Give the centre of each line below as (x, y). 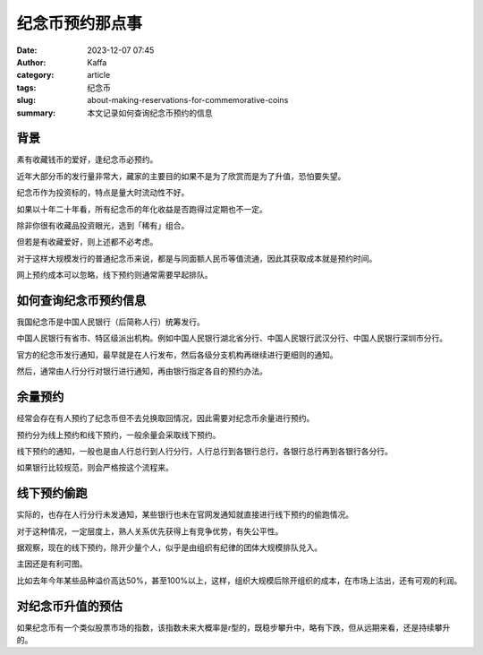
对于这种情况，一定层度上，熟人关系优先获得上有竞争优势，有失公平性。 (150, 531)
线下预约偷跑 (52, 493)
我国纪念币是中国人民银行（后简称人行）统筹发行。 (110, 322)
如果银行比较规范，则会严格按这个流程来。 (95, 468)
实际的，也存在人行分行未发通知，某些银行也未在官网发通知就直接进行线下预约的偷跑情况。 (185, 514)
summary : (36, 113)
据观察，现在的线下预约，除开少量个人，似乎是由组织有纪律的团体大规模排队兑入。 (169, 547)
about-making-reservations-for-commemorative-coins (188, 100)
